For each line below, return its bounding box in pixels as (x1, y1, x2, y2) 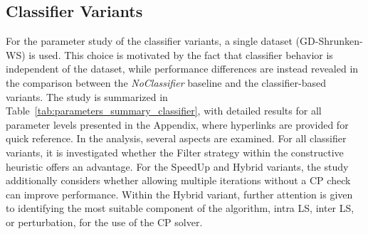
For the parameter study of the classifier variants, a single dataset (6, 33, 293, 48)
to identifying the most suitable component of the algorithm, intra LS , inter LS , (6, 201, 354, 216)
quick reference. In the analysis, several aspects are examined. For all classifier (6, 131, 347, 146)
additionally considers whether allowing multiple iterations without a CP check (6, 173, 351, 188)
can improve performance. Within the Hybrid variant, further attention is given (6, 186, 353, 201)
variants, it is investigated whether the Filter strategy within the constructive (6, 144, 344, 159)
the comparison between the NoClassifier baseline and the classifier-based (6, 75, 327, 90)
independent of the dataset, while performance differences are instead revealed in (6, 61, 359, 76)
